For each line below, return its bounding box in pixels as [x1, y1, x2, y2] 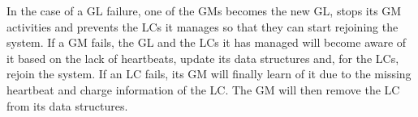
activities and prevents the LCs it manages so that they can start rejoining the [6, 18, 399, 35]
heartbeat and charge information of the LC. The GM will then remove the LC [6, 81, 400, 98]
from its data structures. [6, 97, 128, 114]
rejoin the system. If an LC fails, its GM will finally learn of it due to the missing [6, 65, 412, 82]
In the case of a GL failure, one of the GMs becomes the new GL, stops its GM [6, 2, 402, 19]
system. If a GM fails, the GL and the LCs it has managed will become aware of [6, 34, 407, 51]
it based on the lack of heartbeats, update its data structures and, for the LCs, [6, 49, 399, 66]
